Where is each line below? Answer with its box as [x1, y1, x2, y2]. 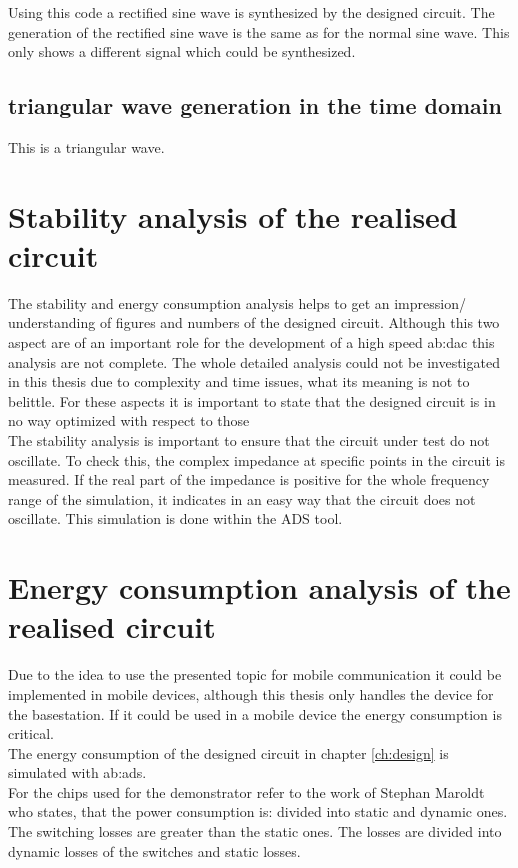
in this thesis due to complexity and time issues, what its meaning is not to [8, 371, 470, 392]
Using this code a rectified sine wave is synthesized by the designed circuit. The [8, 2, 495, 22]
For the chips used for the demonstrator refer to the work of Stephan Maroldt [8, 781, 485, 802]
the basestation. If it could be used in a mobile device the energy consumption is [8, 703, 502, 724]
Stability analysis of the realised [8, 195, 458, 236]
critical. [8, 723, 54, 744]
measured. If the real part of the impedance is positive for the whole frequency [8, 469, 490, 490]
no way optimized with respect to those [8, 410, 250, 431]
